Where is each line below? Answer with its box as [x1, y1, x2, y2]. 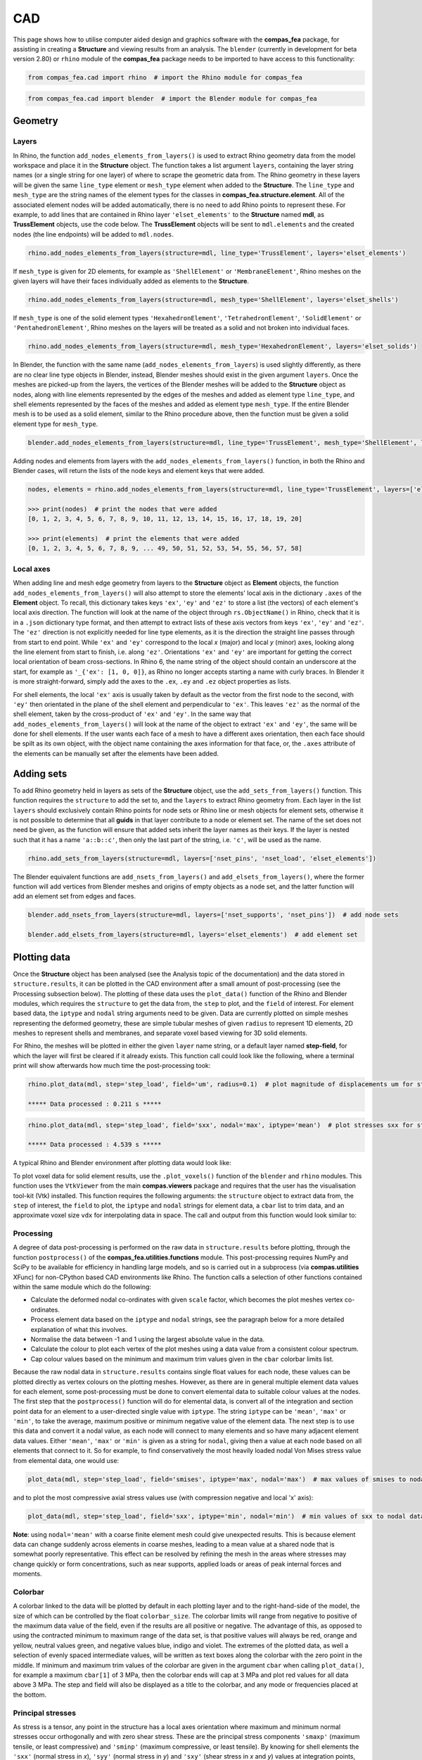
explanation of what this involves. [30, 1325, 128, 1333]
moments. [13, 1570, 42, 1578]
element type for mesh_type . [13, 420, 98, 428]
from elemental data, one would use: [13, 1456, 120, 1464]
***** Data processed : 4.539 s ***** [27, 1140, 162, 1149]
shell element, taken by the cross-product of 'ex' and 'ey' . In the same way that [13, 710, 252, 718]
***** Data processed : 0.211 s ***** [27, 1100, 162, 1108]
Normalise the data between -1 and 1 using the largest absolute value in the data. [30, 1335, 265, 1343]
